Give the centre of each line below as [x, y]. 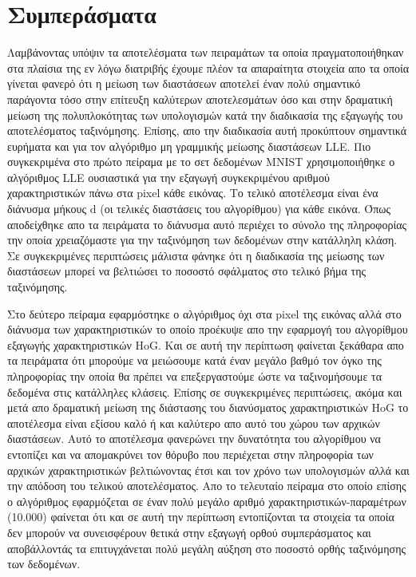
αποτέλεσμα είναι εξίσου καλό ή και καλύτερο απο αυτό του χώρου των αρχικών [194, 423]
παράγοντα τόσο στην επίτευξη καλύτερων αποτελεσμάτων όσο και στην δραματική [200, 99]
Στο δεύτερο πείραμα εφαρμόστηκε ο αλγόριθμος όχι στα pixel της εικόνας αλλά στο [204, 313]
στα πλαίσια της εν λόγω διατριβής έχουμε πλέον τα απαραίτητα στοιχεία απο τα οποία [208, 67]
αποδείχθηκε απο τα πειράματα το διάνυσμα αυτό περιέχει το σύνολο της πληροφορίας [207, 224]
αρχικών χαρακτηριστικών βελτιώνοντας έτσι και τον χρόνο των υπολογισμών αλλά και [208, 470]
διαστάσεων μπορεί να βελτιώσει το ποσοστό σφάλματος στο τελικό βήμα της [187, 271]
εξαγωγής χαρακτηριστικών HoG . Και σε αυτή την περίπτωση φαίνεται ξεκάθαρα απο [206, 344]
